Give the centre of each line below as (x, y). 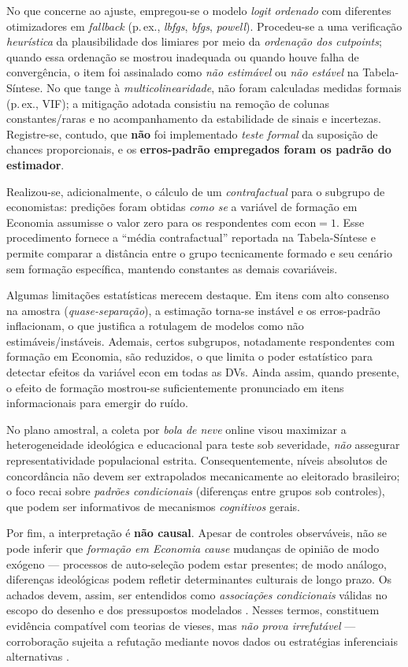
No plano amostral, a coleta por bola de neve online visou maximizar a (176, 429)
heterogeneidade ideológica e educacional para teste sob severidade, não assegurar (203, 445)
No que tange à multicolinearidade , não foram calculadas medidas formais (224, 87)
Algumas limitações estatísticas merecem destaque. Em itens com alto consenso (198, 295)
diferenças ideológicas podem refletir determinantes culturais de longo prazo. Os (199, 579)
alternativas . (38, 656)
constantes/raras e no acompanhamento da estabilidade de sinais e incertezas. (194, 119)
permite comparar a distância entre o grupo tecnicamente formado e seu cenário (199, 252)
